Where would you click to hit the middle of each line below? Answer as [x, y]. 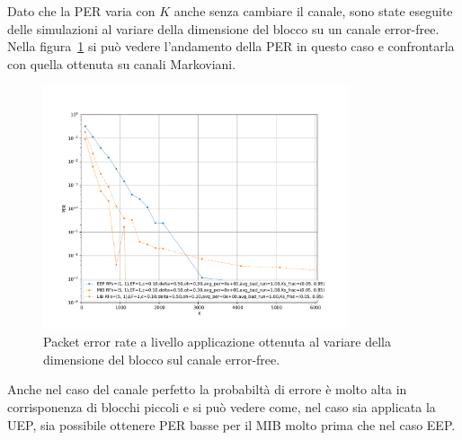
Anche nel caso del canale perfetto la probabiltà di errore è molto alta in [207, 389]
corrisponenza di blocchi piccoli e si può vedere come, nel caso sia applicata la [222, 407]
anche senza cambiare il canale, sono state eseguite [313, 11]
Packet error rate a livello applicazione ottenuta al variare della [217, 342]
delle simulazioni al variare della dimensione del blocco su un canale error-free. [223, 28]
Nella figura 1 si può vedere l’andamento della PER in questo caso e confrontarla [231, 46]
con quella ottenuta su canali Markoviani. [122, 63]
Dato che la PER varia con [81, 11]
